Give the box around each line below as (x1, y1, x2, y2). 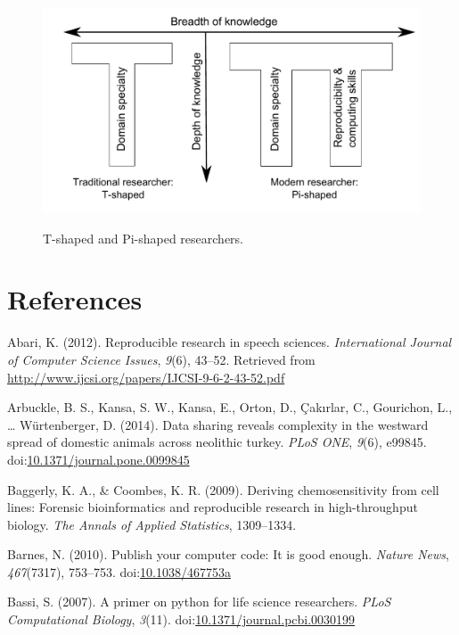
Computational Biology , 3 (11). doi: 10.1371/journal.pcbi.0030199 (7, 610, 356, 629)
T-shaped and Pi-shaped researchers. (43, 228, 244, 247)
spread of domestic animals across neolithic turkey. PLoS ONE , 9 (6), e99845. (7, 433, 427, 451)
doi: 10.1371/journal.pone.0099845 (7, 449, 190, 468)
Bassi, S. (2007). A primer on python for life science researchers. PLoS (7, 592, 391, 611)
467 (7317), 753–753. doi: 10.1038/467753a (7, 562, 231, 581)
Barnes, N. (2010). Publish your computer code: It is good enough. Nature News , (7, 545, 449, 564)
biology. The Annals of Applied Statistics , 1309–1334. (7, 515, 297, 533)
